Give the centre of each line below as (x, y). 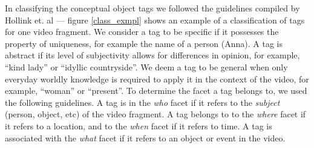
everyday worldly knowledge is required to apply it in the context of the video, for (157, 79)
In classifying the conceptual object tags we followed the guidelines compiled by (152, 8)
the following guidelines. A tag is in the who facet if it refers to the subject (142, 102)
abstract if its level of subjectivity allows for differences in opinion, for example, (152, 55)
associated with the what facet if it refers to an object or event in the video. (145, 137)
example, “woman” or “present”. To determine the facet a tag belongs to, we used (156, 91)
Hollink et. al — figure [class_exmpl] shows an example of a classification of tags (155, 20)
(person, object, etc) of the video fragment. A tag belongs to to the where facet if (155, 114)
